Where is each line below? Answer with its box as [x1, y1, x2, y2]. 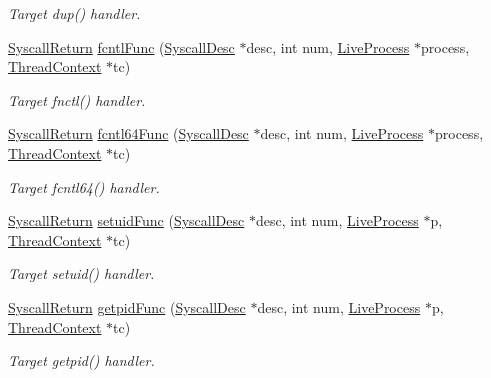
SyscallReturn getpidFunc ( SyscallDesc [8, 296, 246, 317]
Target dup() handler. [8, 3, 141, 23]
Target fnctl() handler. [8, 89, 146, 110]
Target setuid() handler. [8, 263, 155, 284]
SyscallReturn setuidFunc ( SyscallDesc [8, 210, 245, 231]
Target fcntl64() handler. [8, 176, 160, 197]
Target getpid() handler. [8, 350, 155, 371]
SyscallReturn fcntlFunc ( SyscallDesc [8, 36, 235, 57]
